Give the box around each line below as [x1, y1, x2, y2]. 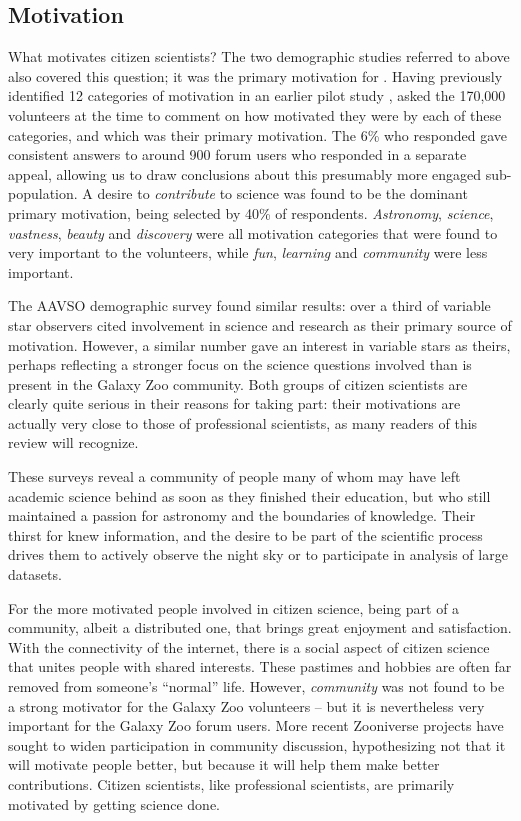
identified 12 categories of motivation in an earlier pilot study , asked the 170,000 [8, 85, 506, 106]
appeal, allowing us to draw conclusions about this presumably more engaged [8, 163, 482, 184]
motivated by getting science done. [8, 793, 221, 814]
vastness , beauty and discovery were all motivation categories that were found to [8, 222, 498, 243]
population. [8, 183, 78, 204]
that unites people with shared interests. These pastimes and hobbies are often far [8, 656, 512, 677]
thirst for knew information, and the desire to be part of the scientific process [8, 524, 483, 545]
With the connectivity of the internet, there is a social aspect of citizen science [8, 636, 490, 657]
